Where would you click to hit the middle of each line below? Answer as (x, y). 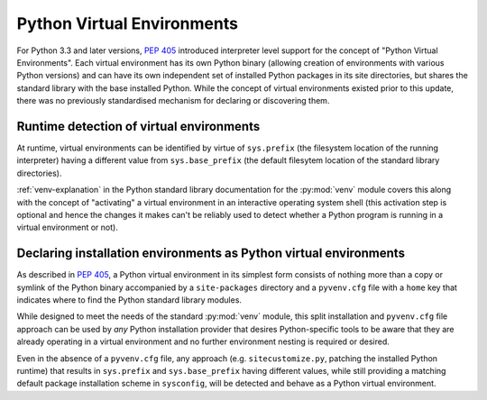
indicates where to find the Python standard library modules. (129, 300)
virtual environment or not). (68, 227)
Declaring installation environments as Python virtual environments (211, 254)
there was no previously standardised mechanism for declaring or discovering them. (173, 101)
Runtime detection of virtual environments (138, 126)
